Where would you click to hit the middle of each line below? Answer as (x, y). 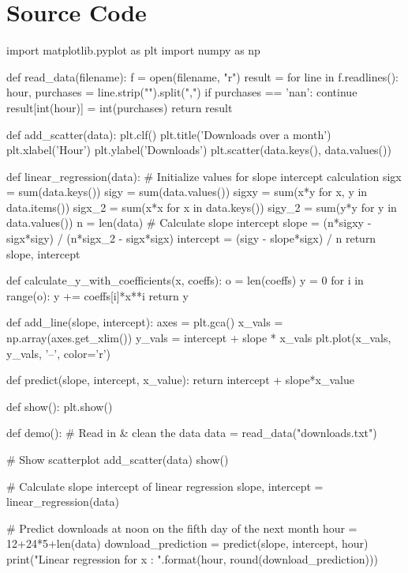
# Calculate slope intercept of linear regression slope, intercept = (165, 486)
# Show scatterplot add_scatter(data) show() (118, 459)
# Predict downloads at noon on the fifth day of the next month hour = (182, 528)
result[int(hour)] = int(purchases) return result (120, 107)
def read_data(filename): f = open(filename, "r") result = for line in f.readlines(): (202, 76)
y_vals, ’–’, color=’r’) (59, 353)
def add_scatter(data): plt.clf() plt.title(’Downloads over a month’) (169, 134)
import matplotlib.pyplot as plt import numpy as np (133, 50)
